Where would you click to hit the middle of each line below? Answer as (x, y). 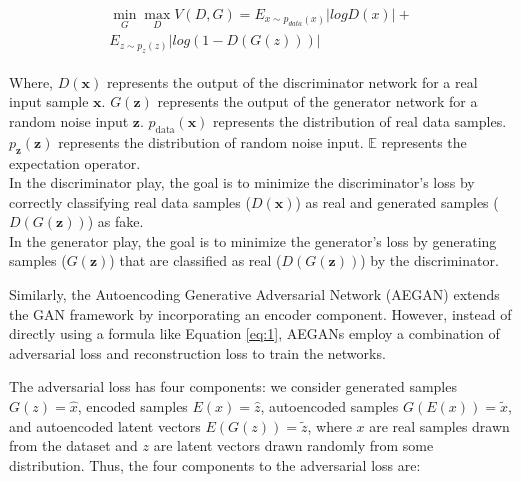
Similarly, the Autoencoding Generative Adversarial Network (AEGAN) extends (254, 294)
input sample (49, 101)
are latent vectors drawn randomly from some (293, 445)
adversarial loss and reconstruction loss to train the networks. (197, 352)
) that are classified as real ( (195, 260)
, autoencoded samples (329, 406)
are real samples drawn (439, 425)
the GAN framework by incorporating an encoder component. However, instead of (260, 313)
